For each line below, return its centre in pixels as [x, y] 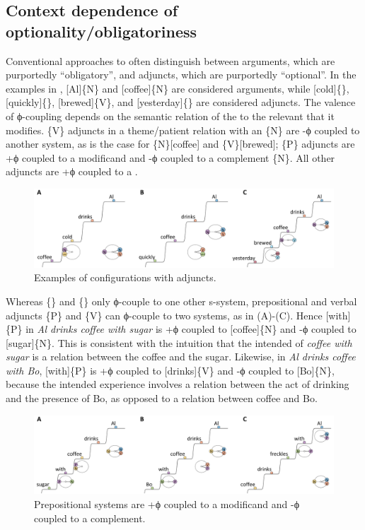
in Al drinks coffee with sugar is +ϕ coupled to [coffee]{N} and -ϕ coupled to [191, 329]
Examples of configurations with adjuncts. [125, 277]
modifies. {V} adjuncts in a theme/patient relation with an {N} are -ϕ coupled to [183, 130]
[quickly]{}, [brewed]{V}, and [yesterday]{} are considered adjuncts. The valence [181, 102]
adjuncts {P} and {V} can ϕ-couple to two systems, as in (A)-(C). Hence [164, 315]
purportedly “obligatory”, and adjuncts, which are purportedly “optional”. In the [181, 75]
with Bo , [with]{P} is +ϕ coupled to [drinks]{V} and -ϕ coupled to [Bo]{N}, [170, 370]
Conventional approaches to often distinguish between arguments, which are [170, 60]
